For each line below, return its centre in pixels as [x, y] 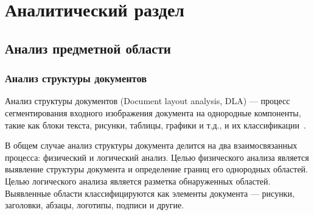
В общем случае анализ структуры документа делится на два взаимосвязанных [151, 145]
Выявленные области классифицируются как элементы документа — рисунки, [150, 193]
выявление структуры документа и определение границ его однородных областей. [156, 169]
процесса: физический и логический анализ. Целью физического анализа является [157, 157]
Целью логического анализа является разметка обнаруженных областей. [138, 181]
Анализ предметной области [88, 48]
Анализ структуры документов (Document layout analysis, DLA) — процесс [148, 101]
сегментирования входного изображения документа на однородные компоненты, [153, 112]
